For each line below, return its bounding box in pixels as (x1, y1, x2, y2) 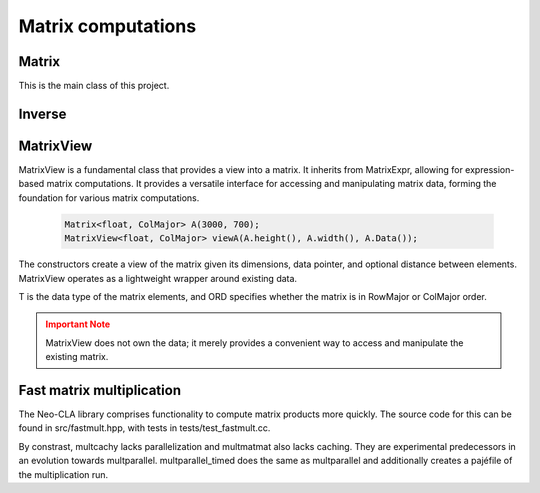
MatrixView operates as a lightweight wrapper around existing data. (18, 272, 298, 284)
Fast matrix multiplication (18, 381, 182, 399)
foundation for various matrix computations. (18, 191, 200, 204)
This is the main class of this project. (18, 80, 170, 92)
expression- (465, 163, 515, 175)
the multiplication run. (18, 468, 109, 480)
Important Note (45, 318, 111, 330)
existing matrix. (45, 351, 109, 363)
